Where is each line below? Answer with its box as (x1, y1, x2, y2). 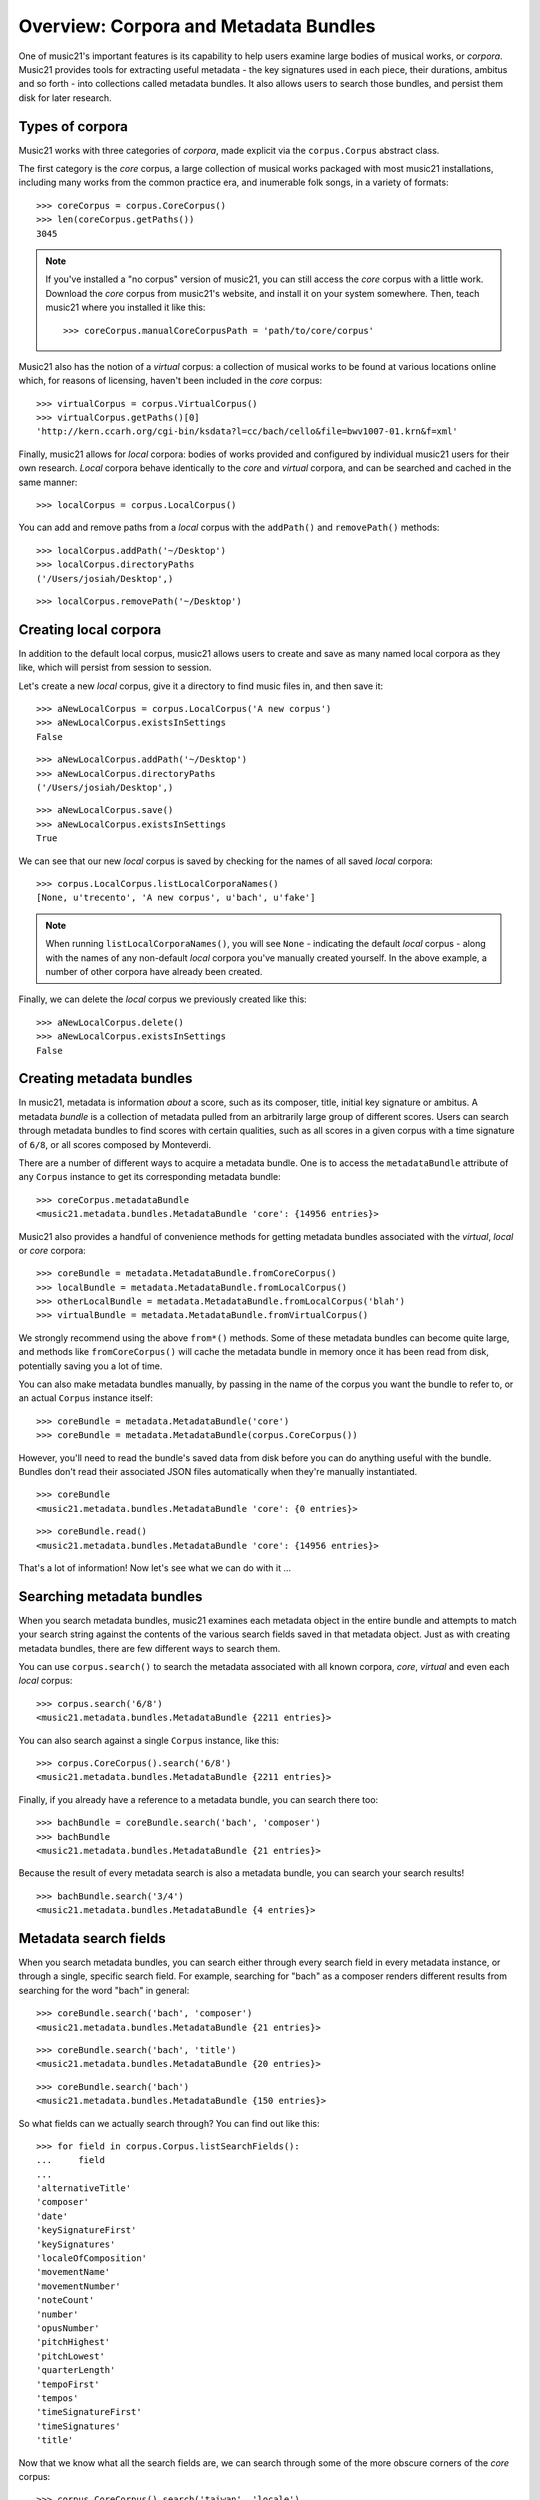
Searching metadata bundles (18, 1588, 203, 1605)
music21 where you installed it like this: (45, 301, 206, 314)
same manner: (18, 476, 78, 488)
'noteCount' (36, 2295, 95, 2306)
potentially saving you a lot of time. (18, 1360, 163, 1372)
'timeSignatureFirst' (36, 2406, 142, 2418)
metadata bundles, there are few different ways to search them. (18, 1642, 281, 1654)
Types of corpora (18, 118, 129, 135)
